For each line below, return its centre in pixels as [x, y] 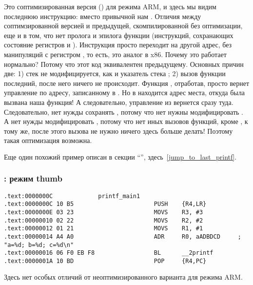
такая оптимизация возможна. [48, 140]
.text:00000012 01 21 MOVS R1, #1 [104, 229]
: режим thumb [33, 178]
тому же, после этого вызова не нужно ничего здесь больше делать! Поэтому [118, 131]
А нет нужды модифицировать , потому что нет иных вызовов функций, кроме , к [126, 121]
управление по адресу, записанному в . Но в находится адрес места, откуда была [124, 92]
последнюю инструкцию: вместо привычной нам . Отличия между [103, 16]
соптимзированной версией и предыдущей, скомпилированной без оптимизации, [123, 26]
